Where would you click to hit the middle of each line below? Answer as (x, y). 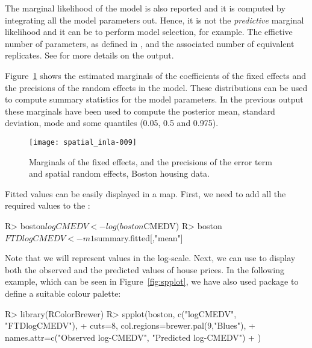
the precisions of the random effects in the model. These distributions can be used (156, 87)
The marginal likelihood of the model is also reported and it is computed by (145, 8)
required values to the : (48, 205)
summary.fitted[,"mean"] (139, 237)
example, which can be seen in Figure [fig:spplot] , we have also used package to (152, 281)
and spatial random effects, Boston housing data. (119, 173)
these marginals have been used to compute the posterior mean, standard (140, 111)
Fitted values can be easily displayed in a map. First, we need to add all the (145, 193)
